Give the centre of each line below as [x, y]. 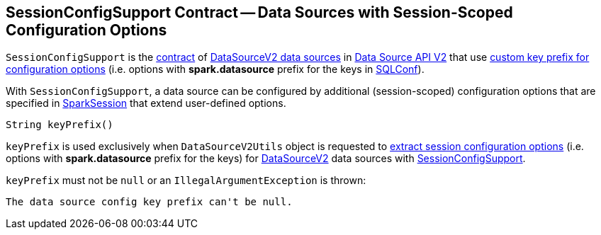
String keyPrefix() [60, 125]
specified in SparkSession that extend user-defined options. [146, 103]
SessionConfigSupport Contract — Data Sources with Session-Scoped [259, 12]
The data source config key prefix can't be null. [149, 202]
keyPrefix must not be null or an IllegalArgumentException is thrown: [186, 180]
